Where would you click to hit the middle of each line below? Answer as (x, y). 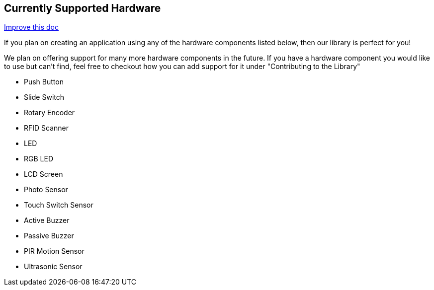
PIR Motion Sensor (54, 251)
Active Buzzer (47, 220)
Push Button (44, 82)
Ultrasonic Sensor (53, 267)
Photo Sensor (46, 190)
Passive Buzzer (49, 236)
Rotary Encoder (49, 113)
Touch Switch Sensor (59, 205)
